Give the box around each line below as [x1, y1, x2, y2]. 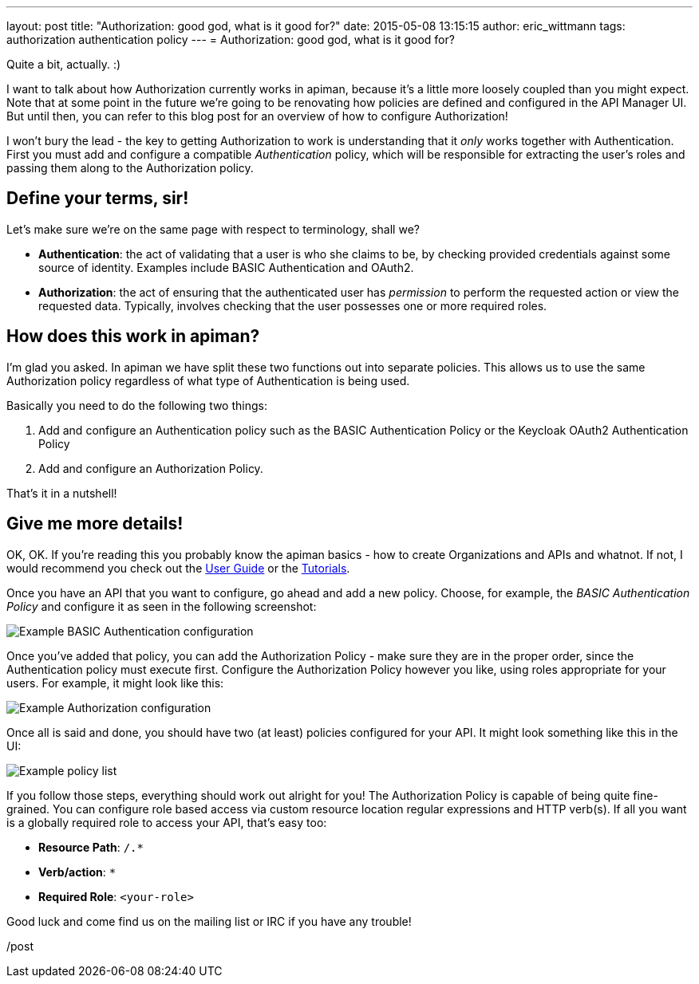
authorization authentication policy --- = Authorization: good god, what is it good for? [6, 33, 455, 46]
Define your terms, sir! [6, 188, 189, 209]
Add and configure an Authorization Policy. [38, 461, 263, 475]
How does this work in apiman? [6, 326, 260, 347]
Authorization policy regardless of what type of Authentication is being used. [6, 373, 410, 388]
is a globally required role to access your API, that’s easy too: [6, 815, 327, 829]
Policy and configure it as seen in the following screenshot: [6, 599, 317, 613]
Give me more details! [6, 514, 184, 534]
